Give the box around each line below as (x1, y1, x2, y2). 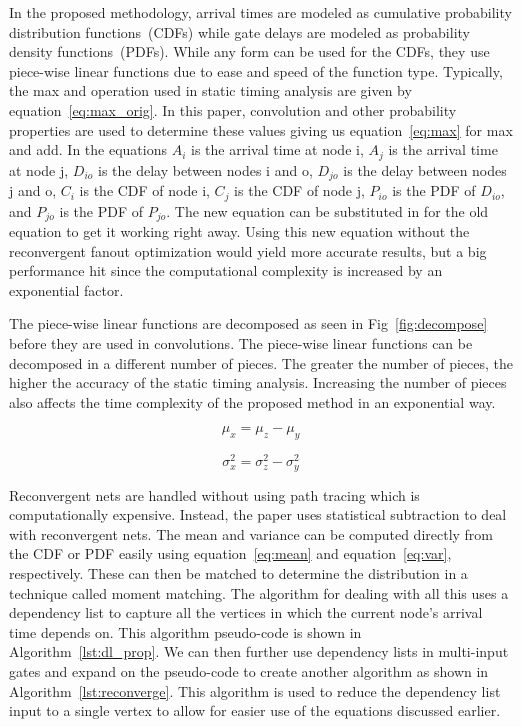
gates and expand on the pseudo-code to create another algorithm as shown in (9, 660, 489, 681)
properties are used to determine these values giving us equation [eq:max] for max (9, 119, 513, 140)
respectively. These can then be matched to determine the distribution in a (9, 563, 468, 584)
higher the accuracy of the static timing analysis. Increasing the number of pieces (9, 372, 507, 393)
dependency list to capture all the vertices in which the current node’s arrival (9, 602, 483, 623)
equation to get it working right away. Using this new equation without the (9, 220, 470, 241)
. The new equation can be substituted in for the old (166, 200, 489, 221)
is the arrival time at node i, (190, 139, 364, 160)
